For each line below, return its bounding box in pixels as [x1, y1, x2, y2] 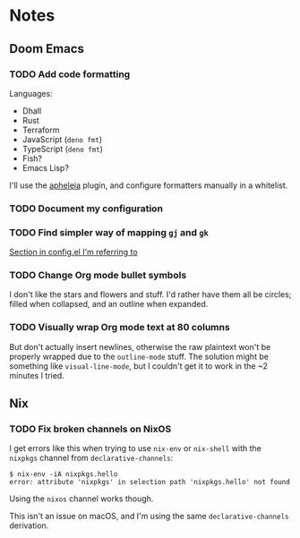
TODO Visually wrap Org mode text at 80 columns [9, 321, 230, 334]
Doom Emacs [9, 41, 85, 56]
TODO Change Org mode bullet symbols [9, 269, 187, 282]
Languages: [9, 88, 53, 98]
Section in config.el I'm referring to [9, 247, 138, 258]
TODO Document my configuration [9, 202, 164, 215]
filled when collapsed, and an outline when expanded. [9, 299, 209, 310]
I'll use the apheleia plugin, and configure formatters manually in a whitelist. [9, 180, 288, 191]
